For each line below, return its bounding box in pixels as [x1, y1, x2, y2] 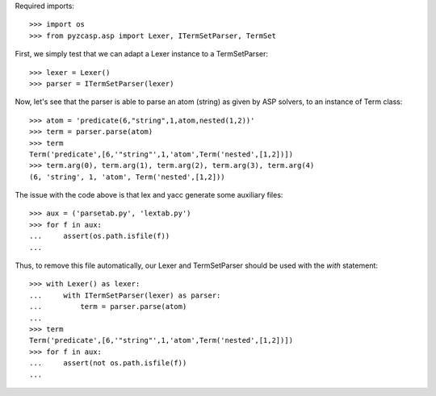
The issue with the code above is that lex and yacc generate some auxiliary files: [15, 190, 283, 200]
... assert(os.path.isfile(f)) [29, 231, 170, 241]
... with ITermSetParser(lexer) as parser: [29, 290, 221, 300]
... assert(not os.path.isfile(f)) [29, 359, 187, 368]
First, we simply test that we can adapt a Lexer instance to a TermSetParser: [15, 49, 268, 59]
